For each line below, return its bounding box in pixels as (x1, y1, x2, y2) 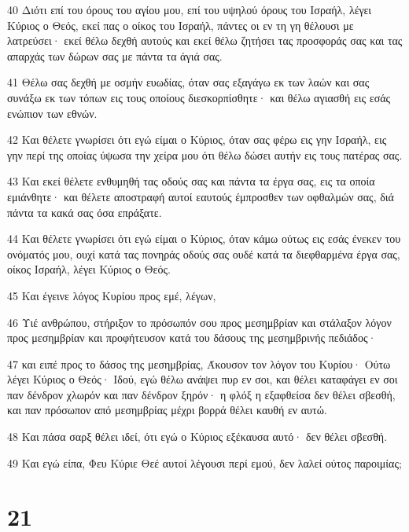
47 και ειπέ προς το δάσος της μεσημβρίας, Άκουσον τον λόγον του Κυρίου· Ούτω (7, 355, 391, 372)
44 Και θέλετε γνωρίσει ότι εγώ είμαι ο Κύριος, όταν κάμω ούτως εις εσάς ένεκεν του (7, 230, 401, 247)
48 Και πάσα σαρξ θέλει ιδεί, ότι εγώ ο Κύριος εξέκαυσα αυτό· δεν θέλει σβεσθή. (7, 428, 388, 445)
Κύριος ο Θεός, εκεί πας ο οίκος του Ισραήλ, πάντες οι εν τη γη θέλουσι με (7, 17, 354, 33)
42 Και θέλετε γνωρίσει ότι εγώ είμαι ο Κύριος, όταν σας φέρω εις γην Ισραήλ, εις (7, 131, 387, 148)
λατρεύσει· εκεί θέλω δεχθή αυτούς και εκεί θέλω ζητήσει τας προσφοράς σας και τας (7, 32, 403, 49)
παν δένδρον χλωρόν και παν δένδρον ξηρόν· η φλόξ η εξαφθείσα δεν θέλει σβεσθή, (7, 386, 396, 402)
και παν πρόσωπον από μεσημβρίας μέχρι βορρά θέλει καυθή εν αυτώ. (7, 402, 327, 418)
